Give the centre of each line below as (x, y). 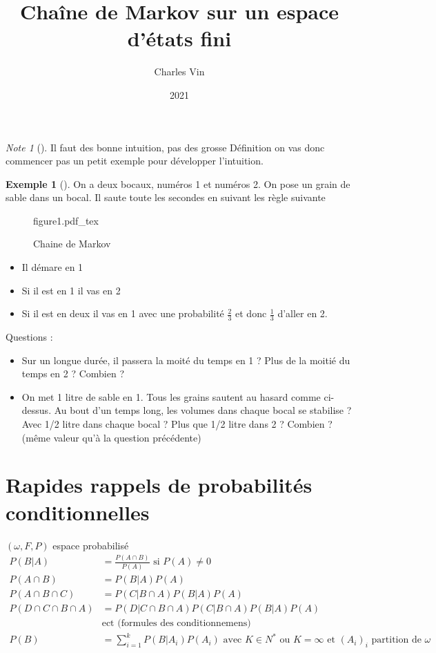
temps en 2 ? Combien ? (73, 373)
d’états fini (179, 38)
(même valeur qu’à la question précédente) (111, 437)
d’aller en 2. (303, 313)
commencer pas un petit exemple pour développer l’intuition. (135, 161)
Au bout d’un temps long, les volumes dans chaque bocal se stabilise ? (203, 410)
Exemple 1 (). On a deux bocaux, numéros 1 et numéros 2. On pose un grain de (178, 183)
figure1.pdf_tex (66, 220)
